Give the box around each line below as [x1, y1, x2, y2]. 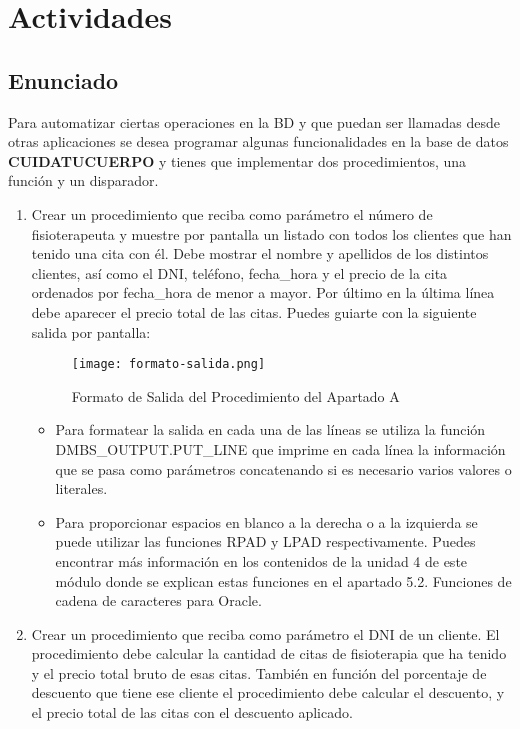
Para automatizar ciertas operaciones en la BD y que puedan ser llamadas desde [8, 111, 500, 132]
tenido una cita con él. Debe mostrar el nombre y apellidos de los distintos [31, 243, 489, 264]
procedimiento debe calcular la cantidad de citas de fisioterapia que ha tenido [31, 643, 507, 664]
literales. [55, 478, 108, 499]
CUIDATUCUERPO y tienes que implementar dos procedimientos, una [8, 150, 467, 171]
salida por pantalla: [31, 321, 151, 342]
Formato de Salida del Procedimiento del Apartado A [71, 385, 400, 406]
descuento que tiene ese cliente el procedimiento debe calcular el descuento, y [31, 682, 505, 703]
